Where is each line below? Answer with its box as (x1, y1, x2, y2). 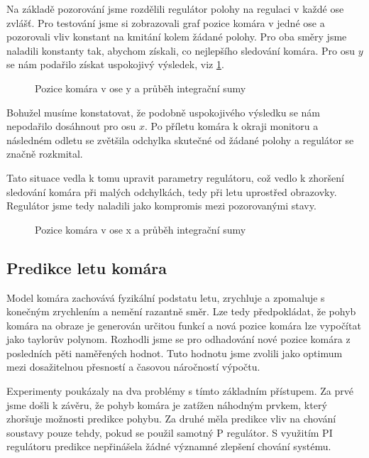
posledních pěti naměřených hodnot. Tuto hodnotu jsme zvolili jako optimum (6, 345, 343, 360)
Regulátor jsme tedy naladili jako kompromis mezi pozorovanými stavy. (6, 198, 316, 213)
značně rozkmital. (6, 146, 83, 161)
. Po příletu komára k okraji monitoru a (144, 119, 319, 133)
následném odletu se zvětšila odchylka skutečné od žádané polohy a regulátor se (6, 132, 354, 147)
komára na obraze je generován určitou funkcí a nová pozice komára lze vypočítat (6, 317, 361, 332)
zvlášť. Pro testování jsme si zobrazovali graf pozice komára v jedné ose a (6, 15, 325, 30)
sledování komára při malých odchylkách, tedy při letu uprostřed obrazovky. (6, 184, 337, 199)
